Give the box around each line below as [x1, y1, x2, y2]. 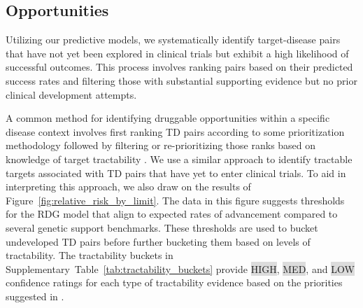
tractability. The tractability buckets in [6, 248, 173, 262]
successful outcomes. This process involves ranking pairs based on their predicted [6, 59, 353, 74]
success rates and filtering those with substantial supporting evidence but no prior [6, 73, 357, 87]
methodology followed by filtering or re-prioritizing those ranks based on [6, 138, 316, 153]
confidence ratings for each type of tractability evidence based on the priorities [6, 275, 343, 290]
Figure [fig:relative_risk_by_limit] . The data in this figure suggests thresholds [6, 192, 345, 207]
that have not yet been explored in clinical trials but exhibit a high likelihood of [6, 45, 349, 60]
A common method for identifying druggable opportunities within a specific [6, 111, 330, 125]
